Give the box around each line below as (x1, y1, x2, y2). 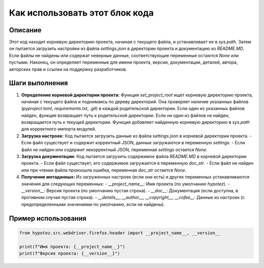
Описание (9, 26, 42, 34)
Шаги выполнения (9, 79, 68, 88)
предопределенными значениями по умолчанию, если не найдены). (21, 201, 165, 207)
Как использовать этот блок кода (9, 7, 154, 18)
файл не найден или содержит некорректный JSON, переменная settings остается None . (21, 147, 208, 153)
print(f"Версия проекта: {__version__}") (19, 250, 120, 256)
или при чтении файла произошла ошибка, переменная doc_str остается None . (21, 167, 187, 173)
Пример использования (9, 214, 87, 223)
